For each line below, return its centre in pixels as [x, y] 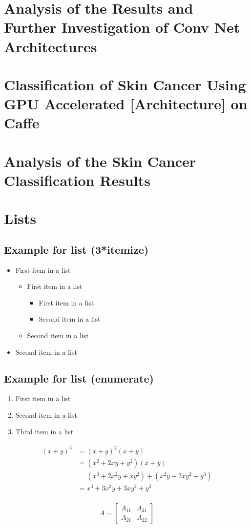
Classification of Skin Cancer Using [125, 84]
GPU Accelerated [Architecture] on [126, 104]
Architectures [51, 46]
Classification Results [77, 180]
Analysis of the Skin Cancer [100, 161]
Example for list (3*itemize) [76, 249]
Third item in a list [44, 431]
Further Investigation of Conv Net [122, 27]
